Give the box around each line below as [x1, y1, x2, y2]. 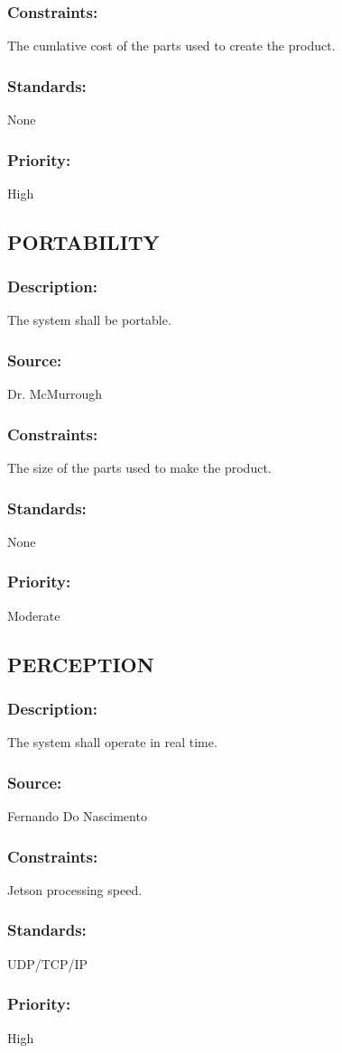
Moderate [7, 605, 60, 624]
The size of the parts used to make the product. [7, 458, 272, 477]
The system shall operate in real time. [7, 733, 217, 752]
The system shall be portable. [7, 310, 171, 329]
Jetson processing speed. [7, 880, 143, 899]
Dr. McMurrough [7, 384, 102, 403]
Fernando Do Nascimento [7, 807, 147, 826]
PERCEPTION [7, 650, 154, 678]
